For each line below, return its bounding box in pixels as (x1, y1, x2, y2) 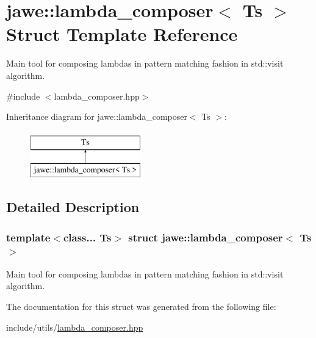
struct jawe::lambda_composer (128, 229, 283, 244)
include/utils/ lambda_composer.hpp (6, 320, 143, 333)
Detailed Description (6, 197, 140, 216)
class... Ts (63, 229, 112, 244)
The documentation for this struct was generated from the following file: (6, 299, 276, 312)
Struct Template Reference (6, 21, 238, 46)
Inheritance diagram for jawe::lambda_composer (6, 110, 187, 123)
